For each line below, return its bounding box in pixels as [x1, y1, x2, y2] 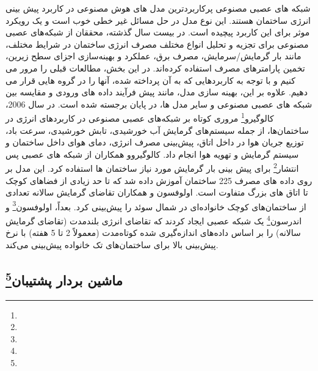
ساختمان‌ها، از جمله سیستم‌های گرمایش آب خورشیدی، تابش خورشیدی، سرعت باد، [5, 123, 309, 136]
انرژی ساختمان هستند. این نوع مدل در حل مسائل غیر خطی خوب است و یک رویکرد [5, 13, 311, 26]
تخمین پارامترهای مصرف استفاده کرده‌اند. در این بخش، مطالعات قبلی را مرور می [5, 61, 305, 74]
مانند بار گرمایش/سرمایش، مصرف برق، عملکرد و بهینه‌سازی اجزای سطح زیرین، [5, 50, 302, 62]
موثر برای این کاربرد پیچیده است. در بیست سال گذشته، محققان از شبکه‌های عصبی [5, 26, 310, 39]
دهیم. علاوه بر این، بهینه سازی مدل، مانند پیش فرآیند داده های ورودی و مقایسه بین [5, 86, 308, 98]
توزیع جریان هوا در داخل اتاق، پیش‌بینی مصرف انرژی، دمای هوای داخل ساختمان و [5, 136, 304, 149]
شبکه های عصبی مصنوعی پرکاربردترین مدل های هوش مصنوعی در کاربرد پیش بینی [5, 2, 311, 14]
